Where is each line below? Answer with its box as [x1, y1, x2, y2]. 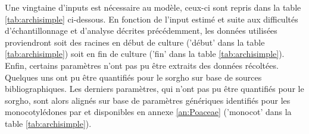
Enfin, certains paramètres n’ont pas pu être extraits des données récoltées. [5, 59, 279, 71]
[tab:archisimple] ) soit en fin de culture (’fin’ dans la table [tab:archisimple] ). [5, 47, 285, 60]
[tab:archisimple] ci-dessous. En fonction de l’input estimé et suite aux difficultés [5, 12, 298, 25]
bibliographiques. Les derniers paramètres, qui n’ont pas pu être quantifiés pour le [5, 82, 304, 95]
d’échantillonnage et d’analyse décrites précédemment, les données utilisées [5, 24, 277, 37]
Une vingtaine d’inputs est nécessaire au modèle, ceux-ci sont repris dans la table [5, 1, 301, 13]
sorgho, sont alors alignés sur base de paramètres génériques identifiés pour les [5, 94, 291, 106]
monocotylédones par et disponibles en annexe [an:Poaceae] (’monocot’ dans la [5, 106, 292, 118]
